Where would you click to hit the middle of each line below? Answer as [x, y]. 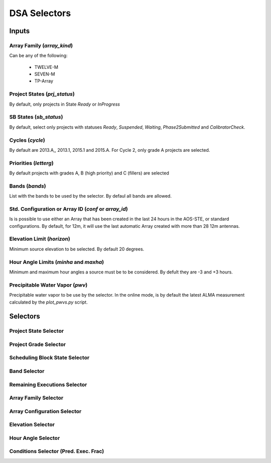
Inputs [20, 31]
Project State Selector [37, 331]
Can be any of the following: [38, 56]
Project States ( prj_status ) [42, 94]
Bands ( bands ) [28, 186]
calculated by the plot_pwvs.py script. [48, 302]
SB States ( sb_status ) [36, 117]
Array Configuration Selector [45, 411]
